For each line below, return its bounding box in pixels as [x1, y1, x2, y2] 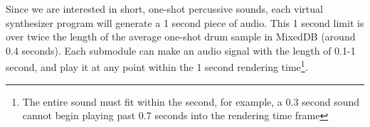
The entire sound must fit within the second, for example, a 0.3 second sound [22, 94, 360, 109]
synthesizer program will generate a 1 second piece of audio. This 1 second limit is [6, 15, 364, 30]
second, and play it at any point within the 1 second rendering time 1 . [6, 57, 308, 74]
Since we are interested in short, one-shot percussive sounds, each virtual [6, 1, 323, 16]
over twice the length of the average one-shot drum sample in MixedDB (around [6, 29, 356, 44]
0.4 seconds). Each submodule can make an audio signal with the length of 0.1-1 [6, 43, 356, 57]
